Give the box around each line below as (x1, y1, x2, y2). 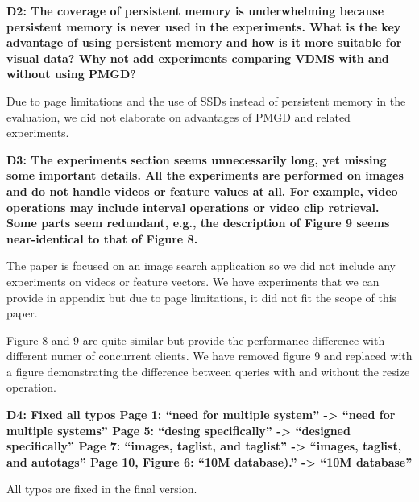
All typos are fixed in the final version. (6, 480, 197, 497)
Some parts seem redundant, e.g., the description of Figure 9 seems (6, 214, 390, 231)
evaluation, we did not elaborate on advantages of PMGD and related (6, 108, 351, 125)
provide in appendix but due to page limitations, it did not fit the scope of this (6, 288, 397, 305)
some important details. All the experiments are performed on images (6, 167, 404, 184)
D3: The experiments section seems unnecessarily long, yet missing (6, 151, 387, 168)
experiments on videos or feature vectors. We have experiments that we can (6, 272, 380, 289)
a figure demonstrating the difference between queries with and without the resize (6, 363, 410, 380)
